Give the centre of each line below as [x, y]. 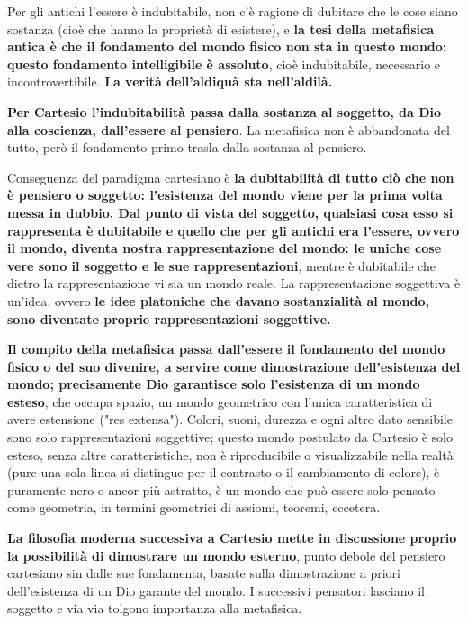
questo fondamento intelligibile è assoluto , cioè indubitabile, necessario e [224, 63]
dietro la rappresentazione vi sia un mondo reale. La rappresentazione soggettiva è [234, 283]
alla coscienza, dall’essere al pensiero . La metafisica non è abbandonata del [229, 129]
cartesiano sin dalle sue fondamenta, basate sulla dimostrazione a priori [204, 573]
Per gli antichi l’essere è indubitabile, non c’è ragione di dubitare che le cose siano [233, 11]
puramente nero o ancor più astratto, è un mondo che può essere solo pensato [221, 489]
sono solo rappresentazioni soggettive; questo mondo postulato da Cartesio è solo [230, 437]
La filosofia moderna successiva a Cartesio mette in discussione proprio [232, 538]
